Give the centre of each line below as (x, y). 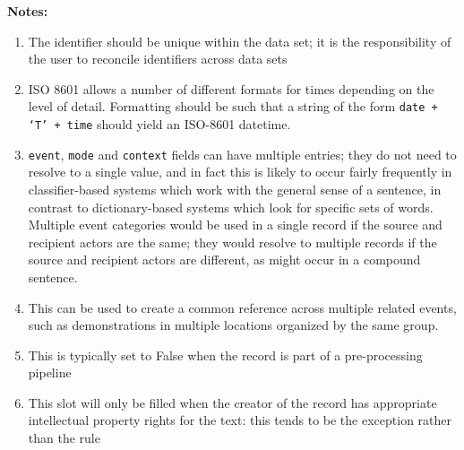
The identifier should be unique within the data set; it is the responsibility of (240, 41)
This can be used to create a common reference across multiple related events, (242, 307)
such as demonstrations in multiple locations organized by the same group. (233, 325)
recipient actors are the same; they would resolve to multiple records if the (232, 242)
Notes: (28, 11)
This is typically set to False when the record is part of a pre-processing (225, 355)
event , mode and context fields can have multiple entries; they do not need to (242, 154)
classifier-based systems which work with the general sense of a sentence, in (235, 189)
